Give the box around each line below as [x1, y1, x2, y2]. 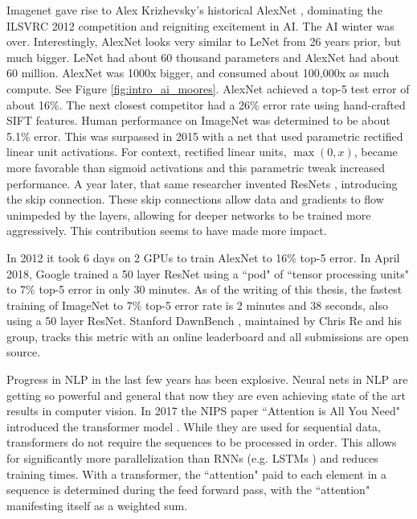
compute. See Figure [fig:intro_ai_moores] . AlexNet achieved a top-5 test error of [6, 80, 410, 97]
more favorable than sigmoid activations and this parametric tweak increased [6, 159, 386, 175]
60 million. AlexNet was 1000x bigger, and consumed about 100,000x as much [6, 64, 390, 81]
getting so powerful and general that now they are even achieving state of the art [6, 386, 406, 403]
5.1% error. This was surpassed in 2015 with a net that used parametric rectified [6, 127, 403, 144]
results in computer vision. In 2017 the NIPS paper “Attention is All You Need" [6, 402, 401, 419]
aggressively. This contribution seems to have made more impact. [6, 222, 327, 239]
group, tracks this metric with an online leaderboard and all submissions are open [6, 327, 409, 344]
